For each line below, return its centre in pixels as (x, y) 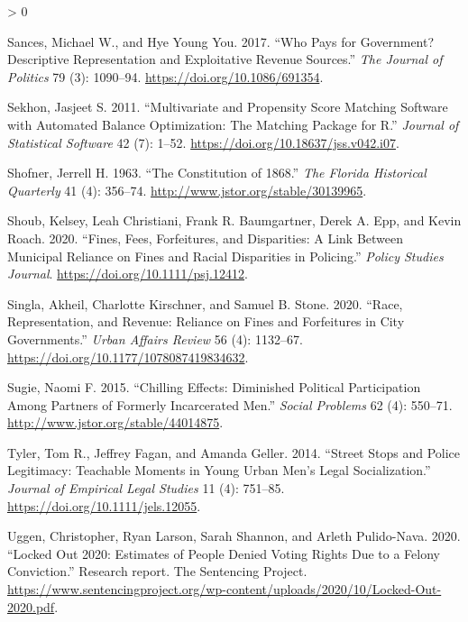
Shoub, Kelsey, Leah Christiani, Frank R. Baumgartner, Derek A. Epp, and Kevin (234, 220)
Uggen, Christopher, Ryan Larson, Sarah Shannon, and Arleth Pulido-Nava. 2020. (234, 536)
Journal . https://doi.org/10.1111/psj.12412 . (128, 274)
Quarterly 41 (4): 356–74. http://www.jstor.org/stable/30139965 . (187, 190)
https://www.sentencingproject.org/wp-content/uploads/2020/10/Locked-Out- (225, 589)
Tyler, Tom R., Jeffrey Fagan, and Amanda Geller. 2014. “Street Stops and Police (234, 452)
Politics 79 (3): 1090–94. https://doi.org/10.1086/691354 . (165, 76)
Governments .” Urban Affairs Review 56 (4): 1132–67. (155, 338)
